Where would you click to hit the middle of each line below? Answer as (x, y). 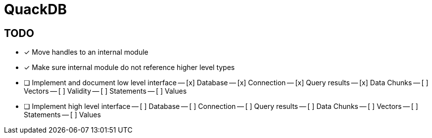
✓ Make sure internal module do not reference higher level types (129, 68)
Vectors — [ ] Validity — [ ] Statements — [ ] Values (105, 91)
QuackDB (35, 9)
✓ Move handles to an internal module (86, 52)
